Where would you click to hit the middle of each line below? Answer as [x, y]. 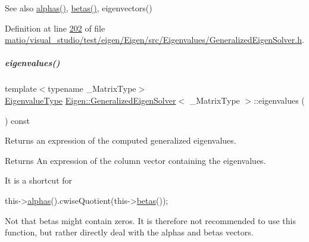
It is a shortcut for [39, 180]
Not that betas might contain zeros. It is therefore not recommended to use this [150, 220]
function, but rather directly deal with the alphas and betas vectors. [129, 232]
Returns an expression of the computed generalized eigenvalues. [121, 140]
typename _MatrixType [92, 89]
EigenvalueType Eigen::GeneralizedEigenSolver [90, 100]
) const [18, 120]
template [21, 89]
